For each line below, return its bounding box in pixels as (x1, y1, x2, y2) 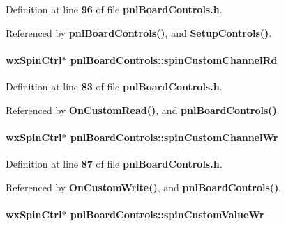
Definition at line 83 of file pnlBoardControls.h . (6, 79, 223, 93)
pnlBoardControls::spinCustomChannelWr (70, 129, 278, 144)
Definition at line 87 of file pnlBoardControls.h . (6, 156, 223, 170)
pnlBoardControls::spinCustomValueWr (70, 207, 264, 221)
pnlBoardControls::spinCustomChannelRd (70, 52, 278, 67)
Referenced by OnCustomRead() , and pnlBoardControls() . (6, 102, 280, 117)
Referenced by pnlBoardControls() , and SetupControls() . (6, 25, 272, 40)
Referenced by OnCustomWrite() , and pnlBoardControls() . (6, 179, 282, 194)
